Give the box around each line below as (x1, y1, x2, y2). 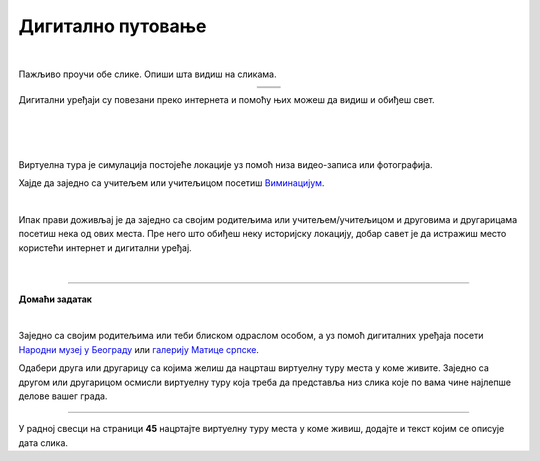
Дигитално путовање (18, 15, 207, 37)
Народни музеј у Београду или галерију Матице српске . (18, 343, 260, 355)
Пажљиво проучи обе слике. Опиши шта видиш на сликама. (18, 68, 277, 80)
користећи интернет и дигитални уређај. (18, 241, 192, 254)
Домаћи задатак (18, 293, 92, 305)
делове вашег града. (18, 390, 108, 402)
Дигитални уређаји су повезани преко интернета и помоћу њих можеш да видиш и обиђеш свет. (18, 94, 435, 106)
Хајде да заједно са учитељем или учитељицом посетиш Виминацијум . (18, 177, 325, 189)
